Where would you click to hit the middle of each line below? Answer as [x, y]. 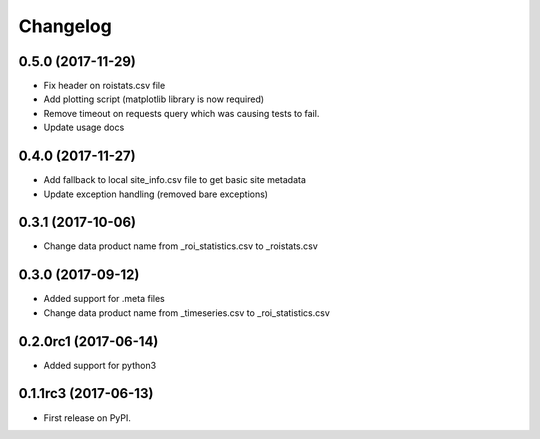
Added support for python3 [100, 365]
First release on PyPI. [87, 417]
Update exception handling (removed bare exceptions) [156, 194]
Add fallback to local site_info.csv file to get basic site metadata [175, 180]
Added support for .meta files [104, 299]
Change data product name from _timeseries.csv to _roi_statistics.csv [186, 312]
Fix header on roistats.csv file [104, 86]
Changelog [65, 26]
